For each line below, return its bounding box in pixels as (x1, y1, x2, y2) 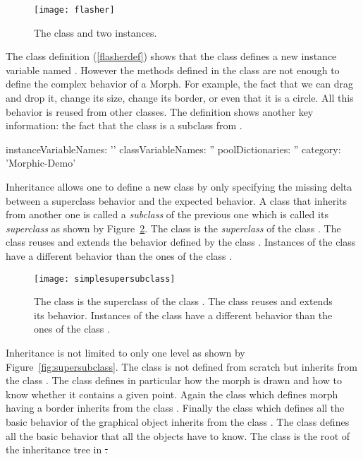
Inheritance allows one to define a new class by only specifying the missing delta (6, 179, 352, 193)
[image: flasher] (34, 5, 115, 15)
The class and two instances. (34, 25, 157, 40)
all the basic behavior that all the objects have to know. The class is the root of (6, 428, 350, 443)
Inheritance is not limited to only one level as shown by (6, 345, 245, 359)
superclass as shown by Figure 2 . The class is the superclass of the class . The (6, 220, 341, 235)
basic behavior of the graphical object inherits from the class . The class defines (6, 414, 350, 429)
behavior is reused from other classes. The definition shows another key (6, 104, 314, 119)
